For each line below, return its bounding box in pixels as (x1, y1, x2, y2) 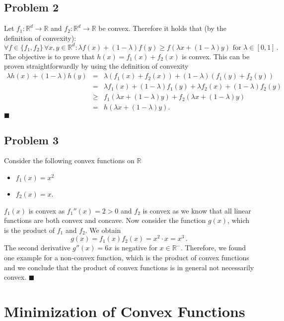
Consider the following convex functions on (4, 155, 135, 166)
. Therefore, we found (181, 242, 246, 253)
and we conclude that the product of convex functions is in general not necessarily (4, 262, 254, 272)
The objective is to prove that (4, 51, 95, 61)
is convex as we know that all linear (142, 205, 251, 215)
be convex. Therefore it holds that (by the (98, 23, 226, 33)
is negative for (114, 242, 157, 253)
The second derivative (4, 242, 71, 253)
